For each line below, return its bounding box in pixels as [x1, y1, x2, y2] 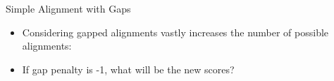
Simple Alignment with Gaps [6, 1, 131, 15]
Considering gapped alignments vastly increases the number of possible [22, 24, 329, 39]
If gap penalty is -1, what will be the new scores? [22, 61, 235, 76]
